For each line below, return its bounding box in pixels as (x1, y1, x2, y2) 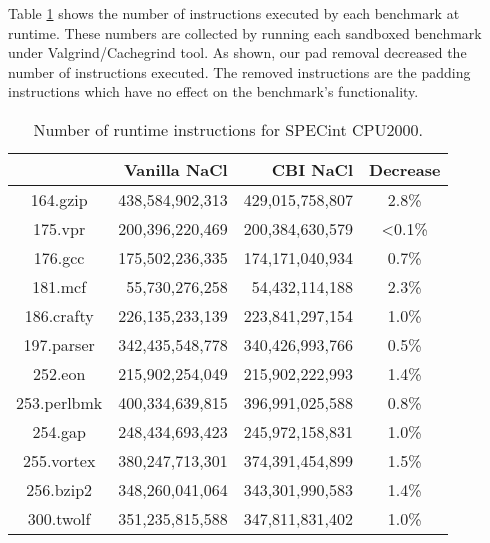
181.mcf (32, 274, 87, 298)
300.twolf (27, 506, 91, 530)
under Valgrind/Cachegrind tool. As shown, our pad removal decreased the (8, 42, 467, 63)
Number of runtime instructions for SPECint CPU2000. (33, 117, 423, 141)
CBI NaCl (271, 157, 354, 181)
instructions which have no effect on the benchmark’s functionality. (8, 81, 419, 102)
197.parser (23, 332, 95, 356)
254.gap (32, 419, 86, 443)
